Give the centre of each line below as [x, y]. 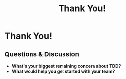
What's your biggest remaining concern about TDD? [66, 66]
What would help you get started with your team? [63, 71]
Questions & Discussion [42, 54]
